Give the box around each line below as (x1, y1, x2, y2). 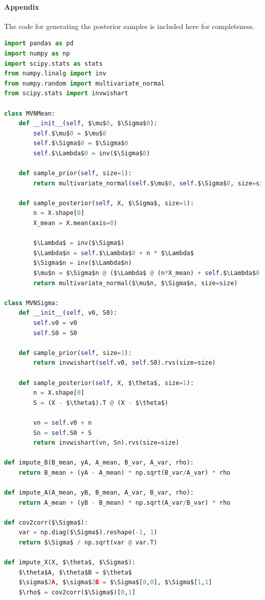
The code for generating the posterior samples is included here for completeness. (4, 20, 255, 31)
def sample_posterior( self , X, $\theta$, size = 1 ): (18, 379, 194, 387)
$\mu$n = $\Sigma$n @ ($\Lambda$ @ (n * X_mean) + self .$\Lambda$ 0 (33, 269, 260, 277)
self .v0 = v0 (33, 319, 77, 327)
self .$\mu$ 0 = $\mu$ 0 (33, 129, 107, 137)
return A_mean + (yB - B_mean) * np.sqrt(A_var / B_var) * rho (18, 499, 230, 506)
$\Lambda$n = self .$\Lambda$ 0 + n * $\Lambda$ (33, 249, 194, 257)
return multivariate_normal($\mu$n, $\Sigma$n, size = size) (33, 279, 238, 287)
